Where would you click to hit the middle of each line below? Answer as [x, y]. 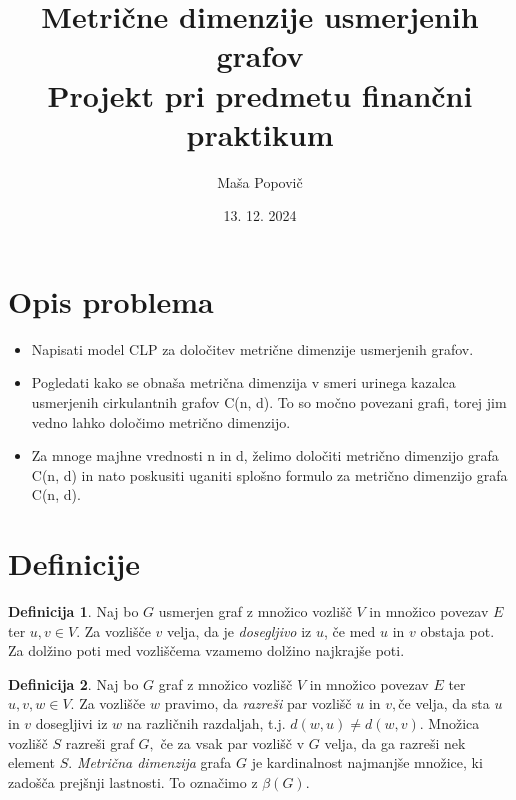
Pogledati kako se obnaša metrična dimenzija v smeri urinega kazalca [243, 382]
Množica [454, 723]
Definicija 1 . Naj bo [73, 611]
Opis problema [111, 300]
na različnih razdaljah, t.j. [206, 723]
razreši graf [99, 742]
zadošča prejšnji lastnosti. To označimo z [133, 781]
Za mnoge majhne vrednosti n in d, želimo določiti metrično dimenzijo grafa [265, 455]
